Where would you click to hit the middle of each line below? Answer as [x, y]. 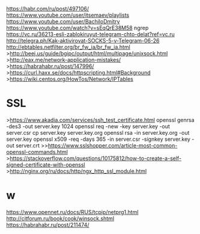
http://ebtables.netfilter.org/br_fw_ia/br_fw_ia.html [68, 47]
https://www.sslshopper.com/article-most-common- [113, 145]
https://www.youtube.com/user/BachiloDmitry [63, 21]
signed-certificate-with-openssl [46, 164]
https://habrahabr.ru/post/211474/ [48, 224]
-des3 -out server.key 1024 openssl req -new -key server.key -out [88, 126]
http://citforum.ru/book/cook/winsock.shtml [60, 218]
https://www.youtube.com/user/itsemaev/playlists [68, 15]
